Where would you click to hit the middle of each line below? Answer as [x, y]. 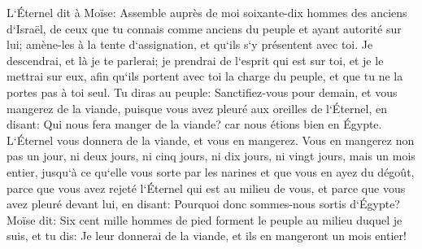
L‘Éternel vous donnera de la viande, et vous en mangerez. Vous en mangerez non [211, 140]
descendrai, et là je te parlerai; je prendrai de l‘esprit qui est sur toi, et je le [195, 60]
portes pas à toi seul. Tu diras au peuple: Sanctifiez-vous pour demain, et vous [202, 92]
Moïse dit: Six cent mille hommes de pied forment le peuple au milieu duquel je [204, 219]
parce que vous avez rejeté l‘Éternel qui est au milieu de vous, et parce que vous [206, 188]
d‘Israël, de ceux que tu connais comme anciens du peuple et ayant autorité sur [204, 28]
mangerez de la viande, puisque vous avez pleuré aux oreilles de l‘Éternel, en [197, 108]
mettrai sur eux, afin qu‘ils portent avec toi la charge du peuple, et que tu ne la [205, 76]
